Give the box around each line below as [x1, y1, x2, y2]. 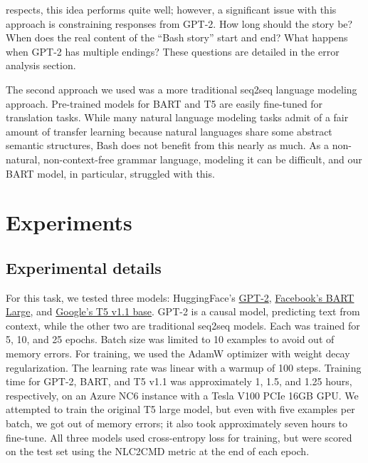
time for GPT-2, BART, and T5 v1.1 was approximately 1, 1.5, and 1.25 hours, [6, 374, 352, 389]
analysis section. [6, 58, 76, 73]
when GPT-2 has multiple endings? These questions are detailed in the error [6, 44, 340, 58]
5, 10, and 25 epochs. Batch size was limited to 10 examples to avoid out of [6, 332, 335, 347]
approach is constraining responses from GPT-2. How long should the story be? [6, 16, 353, 31]
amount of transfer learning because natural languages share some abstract [6, 123, 332, 138]
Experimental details [6, 256, 162, 278]
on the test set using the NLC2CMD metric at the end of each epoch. [6, 444, 310, 459]
